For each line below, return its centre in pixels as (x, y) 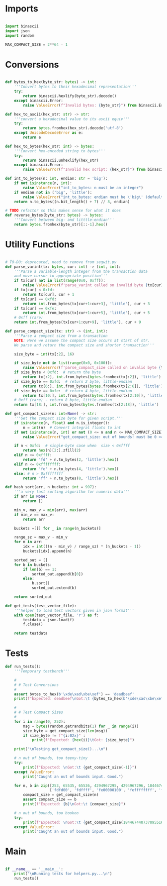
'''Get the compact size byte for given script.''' (69, 419)
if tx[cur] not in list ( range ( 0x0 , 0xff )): (60, 281)
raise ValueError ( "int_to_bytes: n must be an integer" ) (83, 188)
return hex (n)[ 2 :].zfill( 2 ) (52, 450)
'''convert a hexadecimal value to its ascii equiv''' (72, 119)
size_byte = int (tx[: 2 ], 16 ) (44, 354)
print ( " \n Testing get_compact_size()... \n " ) (61, 749)
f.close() (33, 624)
